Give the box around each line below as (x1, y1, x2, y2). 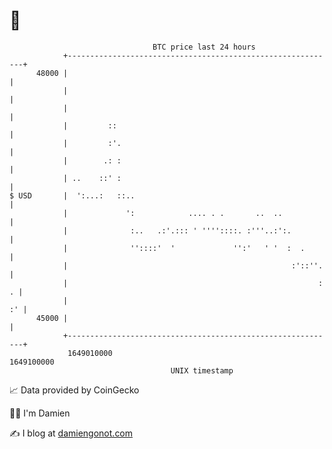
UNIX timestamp (170, 365, 234, 376)
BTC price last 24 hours (152, 42, 256, 52)
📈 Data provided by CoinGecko (9, 384, 140, 396)
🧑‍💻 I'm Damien (9, 407, 71, 419)
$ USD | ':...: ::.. (9, 190, 136, 201)
